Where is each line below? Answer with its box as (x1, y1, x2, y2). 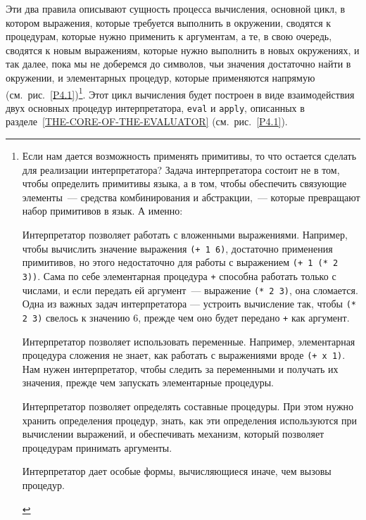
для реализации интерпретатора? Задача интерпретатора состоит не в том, (22, 162, 340, 177)
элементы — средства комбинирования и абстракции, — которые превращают (22, 189, 360, 204)
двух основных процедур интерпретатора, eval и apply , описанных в (6, 100, 305, 115)
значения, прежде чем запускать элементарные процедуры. (22, 375, 274, 390)
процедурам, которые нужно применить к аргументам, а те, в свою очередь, (6, 29, 332, 44)
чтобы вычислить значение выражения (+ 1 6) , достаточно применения (22, 241, 333, 255)
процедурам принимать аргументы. (22, 440, 172, 455)
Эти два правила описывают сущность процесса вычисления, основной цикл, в (6, 1, 346, 15)
